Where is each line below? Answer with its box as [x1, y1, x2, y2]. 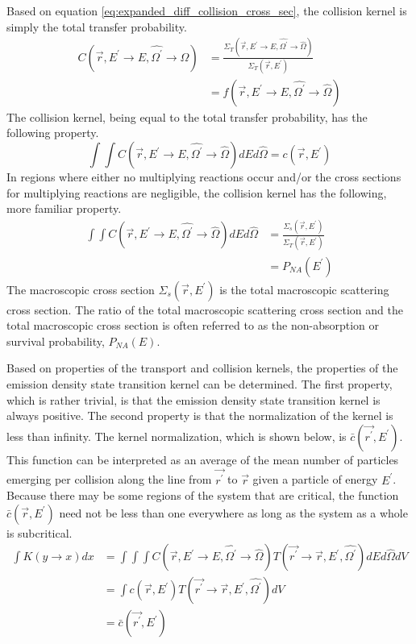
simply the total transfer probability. [6, 18, 187, 35]
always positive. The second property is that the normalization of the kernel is [6, 407, 393, 424]
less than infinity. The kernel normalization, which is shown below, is [6, 427, 347, 444]
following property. [6, 124, 99, 141]
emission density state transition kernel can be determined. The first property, [6, 375, 393, 392]
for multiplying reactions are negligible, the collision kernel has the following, [6, 184, 387, 201]
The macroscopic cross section [6, 280, 155, 297]
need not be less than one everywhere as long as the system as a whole [59, 504, 408, 521]
